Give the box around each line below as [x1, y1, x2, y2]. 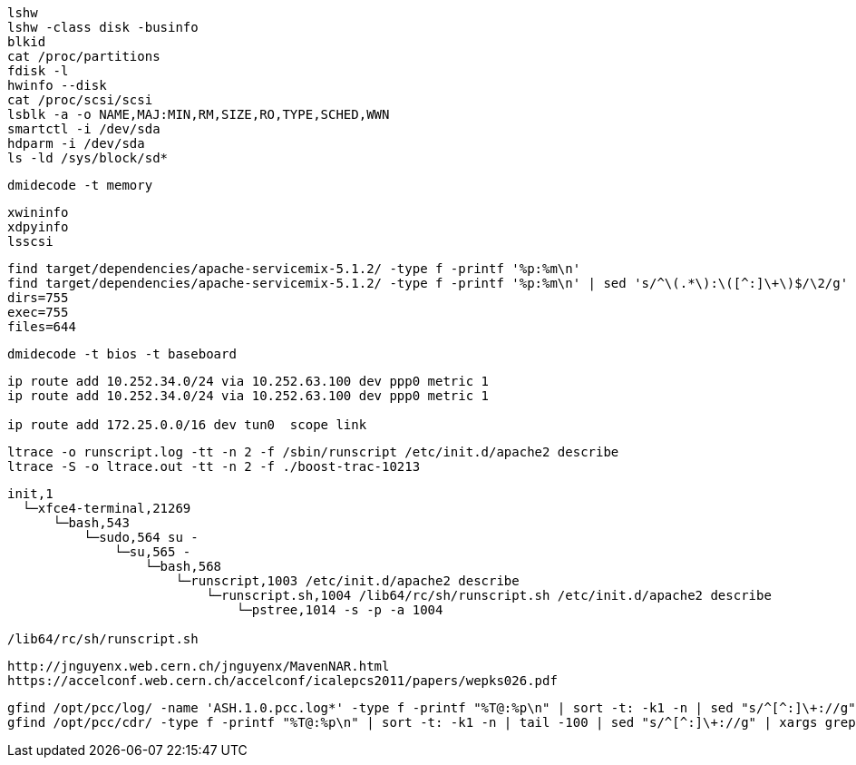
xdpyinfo [7, 220, 69, 234]
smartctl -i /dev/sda [7, 122, 160, 136]
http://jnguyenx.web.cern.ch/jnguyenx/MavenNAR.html [7, 659, 390, 673]
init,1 [7, 486, 53, 501]
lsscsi [7, 234, 53, 249]
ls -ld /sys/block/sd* [7, 151, 169, 165]
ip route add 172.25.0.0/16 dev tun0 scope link [7, 417, 367, 432]
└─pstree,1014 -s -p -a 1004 [236, 603, 443, 617]
